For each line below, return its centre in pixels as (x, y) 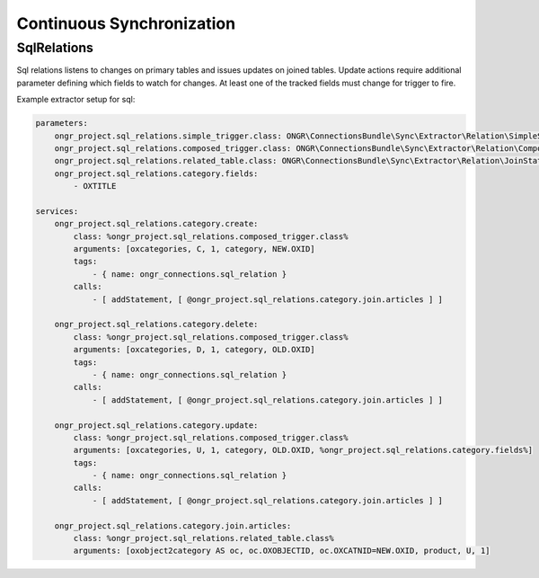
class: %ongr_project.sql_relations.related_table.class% (203, 538)
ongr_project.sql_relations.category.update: (156, 425)
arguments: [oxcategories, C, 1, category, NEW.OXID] (194, 249)
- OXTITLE (95, 186)
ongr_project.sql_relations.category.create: (156, 224)
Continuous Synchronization (126, 23)
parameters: (62, 123)
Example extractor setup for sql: (76, 100)
